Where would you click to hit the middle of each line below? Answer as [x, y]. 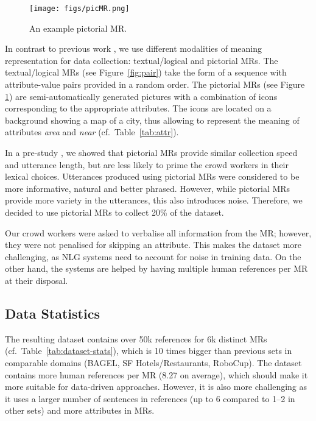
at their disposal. [37, 280]
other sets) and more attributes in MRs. [80, 410]
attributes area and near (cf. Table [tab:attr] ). [92, 132]
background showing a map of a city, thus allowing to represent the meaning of [152, 120]
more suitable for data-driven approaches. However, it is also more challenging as [156, 387]
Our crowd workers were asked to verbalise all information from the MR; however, [158, 232]
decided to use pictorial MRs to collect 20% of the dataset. [114, 212]
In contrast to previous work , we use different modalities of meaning [133, 48]
